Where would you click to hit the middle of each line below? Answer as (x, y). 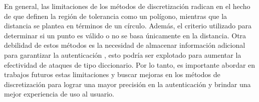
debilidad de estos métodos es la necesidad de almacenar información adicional (125, 45)
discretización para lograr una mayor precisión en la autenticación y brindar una (127, 84)
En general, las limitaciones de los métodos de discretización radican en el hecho (127, 6)
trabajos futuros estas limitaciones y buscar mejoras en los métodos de (112, 74)
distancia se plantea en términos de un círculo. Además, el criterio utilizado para (128, 26)
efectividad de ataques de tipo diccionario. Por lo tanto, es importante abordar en (130, 64)
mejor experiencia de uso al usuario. (59, 94)
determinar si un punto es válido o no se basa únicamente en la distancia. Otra (125, 35)
